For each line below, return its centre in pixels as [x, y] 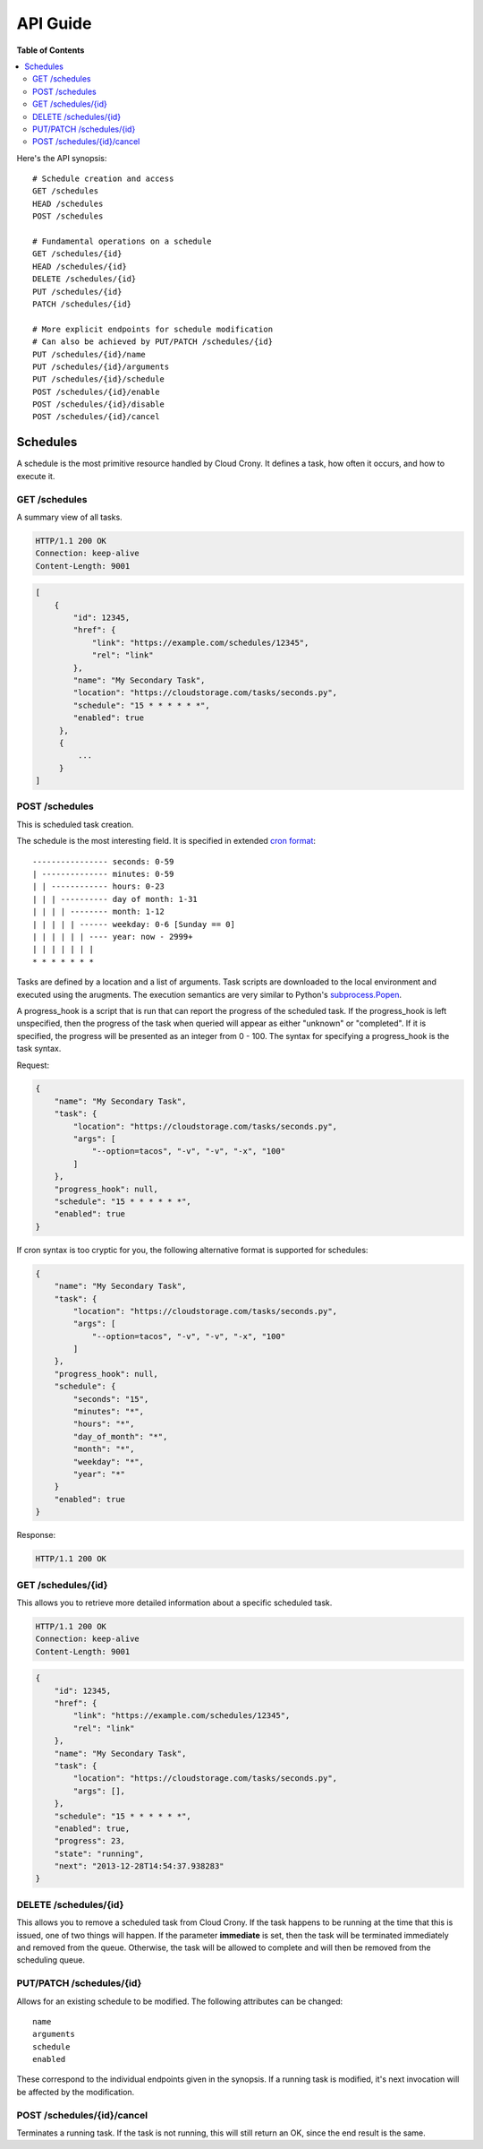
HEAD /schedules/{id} [80, 266]
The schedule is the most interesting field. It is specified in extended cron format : [166, 841]
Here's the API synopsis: [62, 158]
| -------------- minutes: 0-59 [103, 874]
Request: [33, 1065]
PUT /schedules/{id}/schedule [99, 379]
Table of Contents [51, 50]
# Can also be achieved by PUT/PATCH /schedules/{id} [153, 342]
